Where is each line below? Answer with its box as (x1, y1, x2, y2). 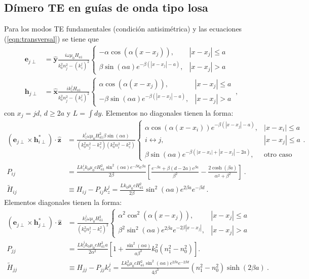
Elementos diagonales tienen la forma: (4, 196, 122, 207)
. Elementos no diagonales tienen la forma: (101, 107, 234, 118)
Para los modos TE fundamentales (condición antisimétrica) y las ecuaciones (4, 23, 242, 34)
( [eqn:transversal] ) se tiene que (4, 33, 99, 44)
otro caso (264, 151, 292, 159)
